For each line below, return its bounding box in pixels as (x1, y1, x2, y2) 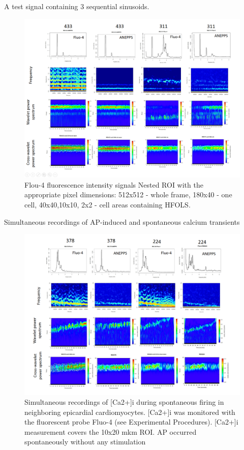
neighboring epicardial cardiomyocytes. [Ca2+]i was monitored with (24, 406, 235, 417)
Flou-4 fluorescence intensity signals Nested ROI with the (24, 179, 203, 190)
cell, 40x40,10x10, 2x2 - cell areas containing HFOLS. (24, 199, 191, 209)
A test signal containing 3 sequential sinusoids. (4, 1, 149, 11)
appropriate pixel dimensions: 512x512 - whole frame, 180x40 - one (24, 189, 232, 200)
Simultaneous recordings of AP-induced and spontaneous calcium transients (4, 216, 240, 227)
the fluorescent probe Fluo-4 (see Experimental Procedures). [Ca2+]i (24, 416, 238, 427)
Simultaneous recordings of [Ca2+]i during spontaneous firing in (24, 397, 224, 407)
